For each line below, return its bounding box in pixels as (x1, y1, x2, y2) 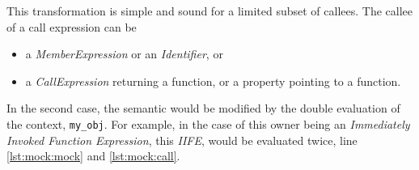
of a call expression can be (6, 18, 137, 35)
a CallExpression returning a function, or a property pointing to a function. (25, 72, 401, 89)
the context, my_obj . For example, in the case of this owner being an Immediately (6, 115, 410, 132)
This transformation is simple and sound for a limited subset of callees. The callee (6, 2, 413, 19)
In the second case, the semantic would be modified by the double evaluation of (6, 100, 400, 117)
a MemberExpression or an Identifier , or (25, 45, 223, 62)
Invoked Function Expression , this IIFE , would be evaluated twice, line (6, 131, 358, 148)
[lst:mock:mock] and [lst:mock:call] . (6, 147, 180, 164)
